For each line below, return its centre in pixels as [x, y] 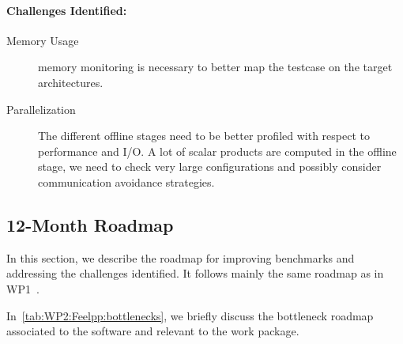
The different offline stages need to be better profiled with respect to [204, 136]
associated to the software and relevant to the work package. [153, 331]
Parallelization [41, 109]
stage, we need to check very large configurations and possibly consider [210, 166]
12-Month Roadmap [90, 224]
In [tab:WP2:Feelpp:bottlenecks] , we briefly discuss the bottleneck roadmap [190, 315]
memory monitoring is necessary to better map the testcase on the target [215, 67]
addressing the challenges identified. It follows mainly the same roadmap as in [195, 273]
